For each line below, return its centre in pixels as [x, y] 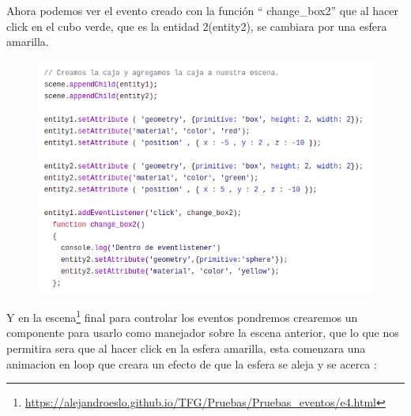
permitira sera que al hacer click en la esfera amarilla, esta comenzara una [186, 348]
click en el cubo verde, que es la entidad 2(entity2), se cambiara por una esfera [197, 26]
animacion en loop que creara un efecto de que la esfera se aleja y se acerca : [192, 363]
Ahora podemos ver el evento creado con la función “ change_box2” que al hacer [203, 10]
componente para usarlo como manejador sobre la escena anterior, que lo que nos [203, 333]
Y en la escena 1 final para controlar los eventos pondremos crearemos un [182, 316]
